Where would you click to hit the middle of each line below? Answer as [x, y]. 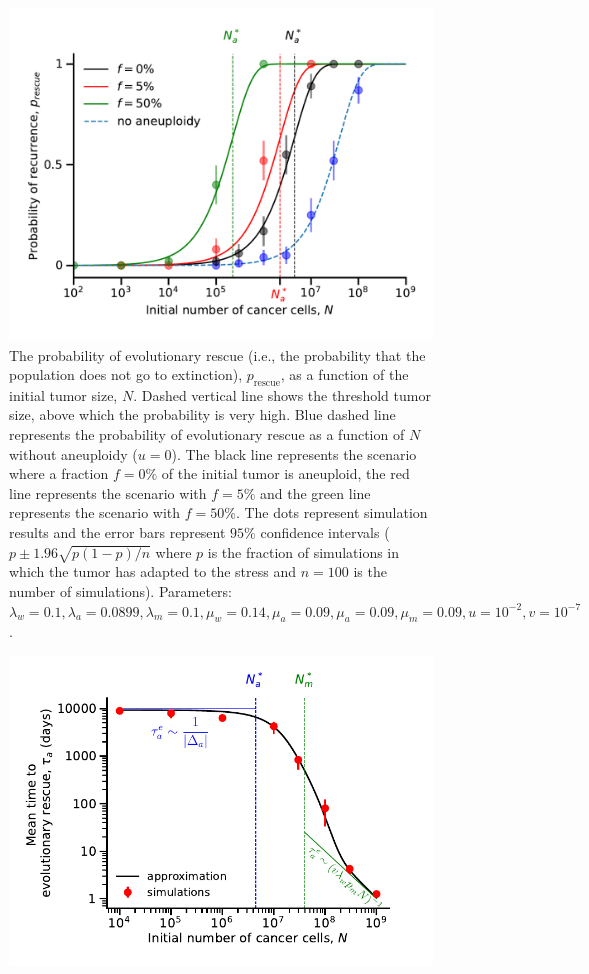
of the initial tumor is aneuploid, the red [285, 473]
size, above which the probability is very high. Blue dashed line [202, 414]
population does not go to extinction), [126, 374]
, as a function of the [344, 374]
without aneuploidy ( [73, 453]
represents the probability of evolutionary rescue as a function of [207, 434]
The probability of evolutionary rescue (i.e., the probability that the [217, 354]
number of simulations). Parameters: [120, 591]
